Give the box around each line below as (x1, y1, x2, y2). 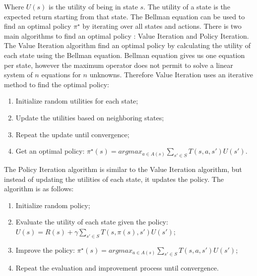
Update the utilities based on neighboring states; (15, 112, 164, 122)
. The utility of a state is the (143, 1, 230, 11)
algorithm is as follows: (4, 183, 74, 194)
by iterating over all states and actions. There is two (82, 21, 242, 31)
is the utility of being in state (49, 1, 138, 11)
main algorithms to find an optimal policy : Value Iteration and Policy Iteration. (4, 30, 249, 41)
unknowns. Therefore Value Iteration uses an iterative (89, 69, 254, 80)
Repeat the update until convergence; (15, 129, 129, 139)
